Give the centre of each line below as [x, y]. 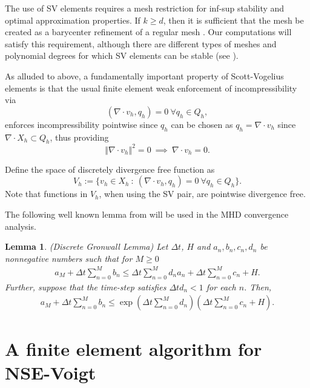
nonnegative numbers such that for [69, 258]
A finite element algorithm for [134, 348]
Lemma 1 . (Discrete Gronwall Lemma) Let [87, 246]
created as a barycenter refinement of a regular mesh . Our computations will [148, 32]
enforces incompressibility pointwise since [81, 124]
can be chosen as [202, 124]
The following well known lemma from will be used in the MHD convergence [147, 214]
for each [221, 286]
